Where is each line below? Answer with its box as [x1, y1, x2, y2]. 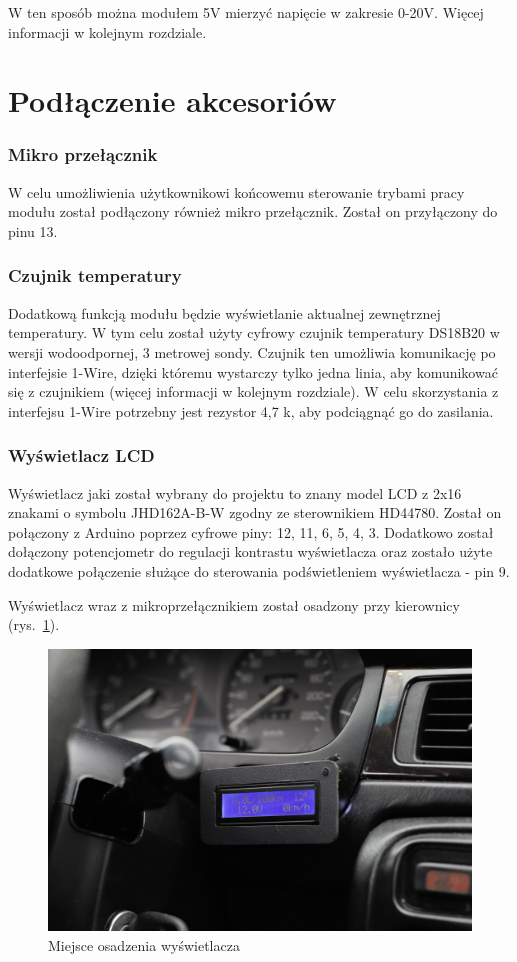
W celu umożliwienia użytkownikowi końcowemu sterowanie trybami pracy [8, 181, 465, 202]
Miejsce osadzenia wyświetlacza [48, 934, 240, 955]
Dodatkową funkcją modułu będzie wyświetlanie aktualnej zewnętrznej [8, 302, 441, 323]
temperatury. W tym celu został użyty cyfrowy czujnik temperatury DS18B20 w [8, 322, 500, 343]
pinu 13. [8, 220, 58, 241]
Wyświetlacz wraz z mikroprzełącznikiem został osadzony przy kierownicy [8, 594, 460, 615]
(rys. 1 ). [8, 614, 60, 635]
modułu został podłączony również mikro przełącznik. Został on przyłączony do [8, 201, 498, 222]
